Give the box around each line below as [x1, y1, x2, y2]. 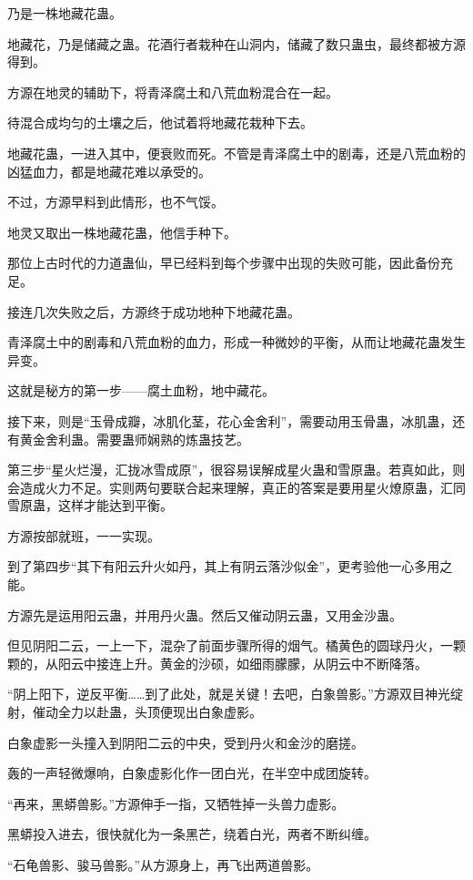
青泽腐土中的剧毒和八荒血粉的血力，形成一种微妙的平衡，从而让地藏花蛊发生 [7, 333, 466, 352]
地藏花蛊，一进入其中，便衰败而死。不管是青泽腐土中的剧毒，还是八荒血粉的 [7, 143, 466, 162]
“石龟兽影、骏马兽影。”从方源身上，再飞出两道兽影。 [7, 855, 319, 874]
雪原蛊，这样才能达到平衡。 [7, 496, 173, 515]
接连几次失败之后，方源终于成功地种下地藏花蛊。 [7, 302, 300, 321]
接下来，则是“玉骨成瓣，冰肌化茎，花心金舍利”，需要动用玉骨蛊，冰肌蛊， [7, 411, 453, 430]
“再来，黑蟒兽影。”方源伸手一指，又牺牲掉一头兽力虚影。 [7, 793, 345, 813]
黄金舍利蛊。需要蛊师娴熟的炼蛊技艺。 [19, 429, 249, 448]
